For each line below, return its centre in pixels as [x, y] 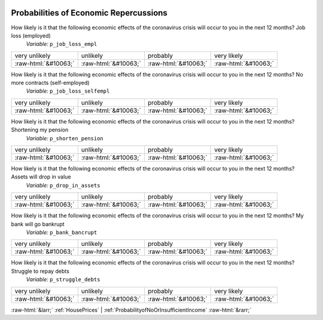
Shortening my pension [40, 130]
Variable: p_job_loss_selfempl [68, 91]
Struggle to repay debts [40, 271]
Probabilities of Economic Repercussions [89, 13]
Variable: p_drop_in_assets [63, 185]
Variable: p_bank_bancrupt [62, 232]
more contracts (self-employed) [50, 83]
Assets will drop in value [41, 177]
